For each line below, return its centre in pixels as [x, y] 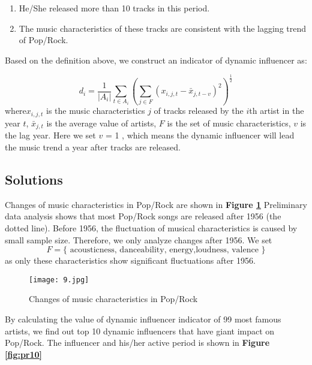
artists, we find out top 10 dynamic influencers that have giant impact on [140, 331]
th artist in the [277, 111]
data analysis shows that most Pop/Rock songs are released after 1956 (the [143, 216]
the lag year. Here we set [50, 135]
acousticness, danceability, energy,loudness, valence [164, 250]
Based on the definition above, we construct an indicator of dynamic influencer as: [156, 60]
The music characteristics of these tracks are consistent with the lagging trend [163, 28]
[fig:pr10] [24, 354]
